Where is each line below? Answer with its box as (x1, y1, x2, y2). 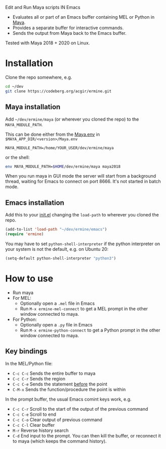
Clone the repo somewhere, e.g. (5, 74, 72, 80)
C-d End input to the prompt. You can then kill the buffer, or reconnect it (12, 432, 161, 438)
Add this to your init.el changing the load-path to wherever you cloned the (5, 212, 159, 218)
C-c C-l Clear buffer (12, 422, 55, 428)
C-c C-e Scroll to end (12, 411, 57, 417)
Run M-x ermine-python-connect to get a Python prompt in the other (20, 327, 160, 333)
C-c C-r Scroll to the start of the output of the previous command (12, 406, 148, 412)
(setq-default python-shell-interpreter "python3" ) (5, 256, 116, 261)
